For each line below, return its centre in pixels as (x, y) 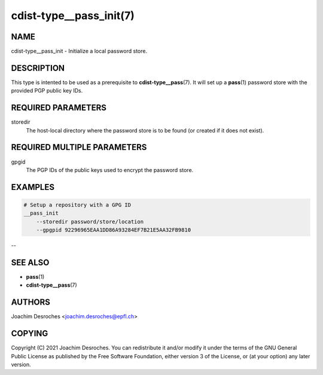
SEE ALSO (30, 262)
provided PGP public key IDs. (47, 91)
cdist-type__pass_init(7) (73, 16)
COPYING (30, 333)
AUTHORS (31, 302)
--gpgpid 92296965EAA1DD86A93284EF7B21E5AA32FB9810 (114, 230)
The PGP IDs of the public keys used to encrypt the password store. (110, 170)
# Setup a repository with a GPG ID (77, 205)
